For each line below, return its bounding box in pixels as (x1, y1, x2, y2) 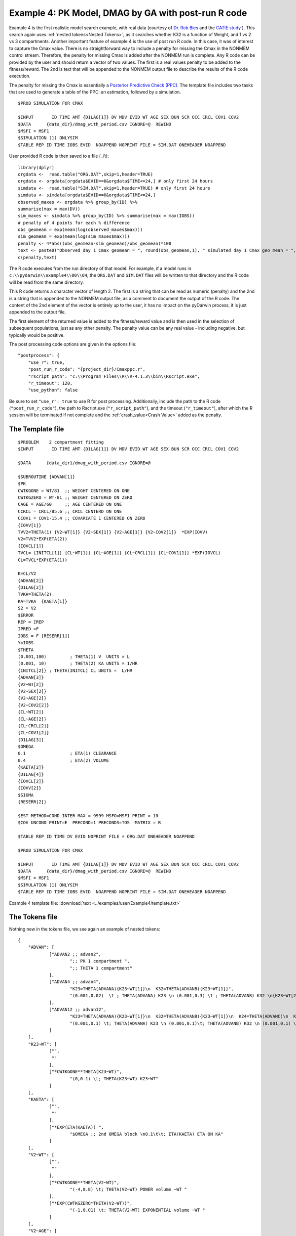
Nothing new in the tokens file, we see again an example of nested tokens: (9, 926, 160, 932)
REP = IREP (18, 619, 44, 625)
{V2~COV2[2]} (18, 702, 49, 708)
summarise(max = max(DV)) (18, 206, 81, 212)
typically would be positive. (9, 332, 65, 338)
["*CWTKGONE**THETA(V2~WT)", (49, 1180, 119, 1185)
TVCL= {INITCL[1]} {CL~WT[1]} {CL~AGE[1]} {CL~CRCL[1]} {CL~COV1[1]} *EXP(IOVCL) (18, 550, 221, 556)
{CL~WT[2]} (18, 709, 44, 715)
